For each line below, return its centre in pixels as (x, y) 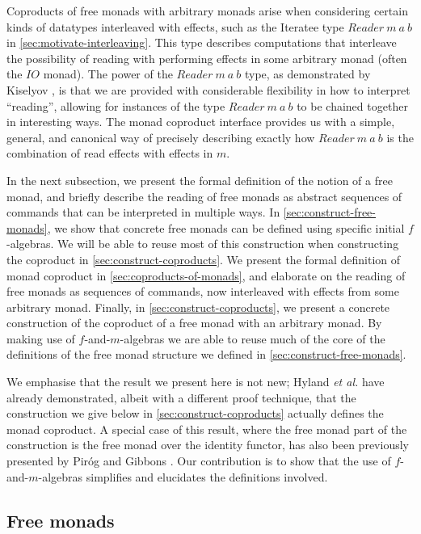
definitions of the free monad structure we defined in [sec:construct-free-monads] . (206, 354)
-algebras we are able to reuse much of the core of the (253, 338)
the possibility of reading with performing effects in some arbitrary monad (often (207, 58)
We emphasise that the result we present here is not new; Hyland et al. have (196, 382)
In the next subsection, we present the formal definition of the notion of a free (200, 180)
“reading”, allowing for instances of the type (116, 105)
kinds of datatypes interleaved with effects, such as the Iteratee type (175, 26)
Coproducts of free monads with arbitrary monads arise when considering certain (207, 11)
